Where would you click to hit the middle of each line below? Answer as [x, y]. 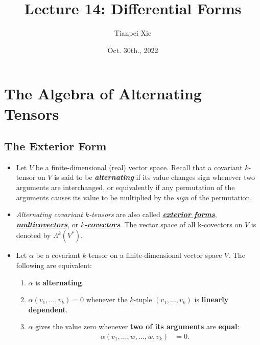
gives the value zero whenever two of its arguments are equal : [137, 326]
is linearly [211, 299]
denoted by [33, 235]
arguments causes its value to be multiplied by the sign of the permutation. [134, 197]
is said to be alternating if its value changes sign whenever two [155, 177]
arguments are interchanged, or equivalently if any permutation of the [125, 187]
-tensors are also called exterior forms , [153, 214]
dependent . [48, 309]
